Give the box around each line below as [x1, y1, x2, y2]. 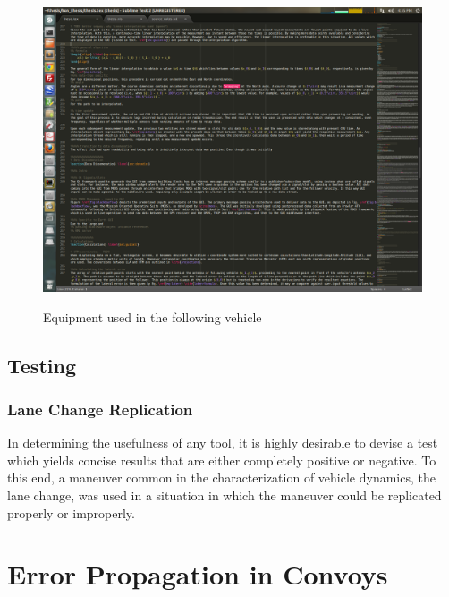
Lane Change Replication [7, 397, 193, 420]
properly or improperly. [7, 503, 135, 522]
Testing [7, 351, 76, 379]
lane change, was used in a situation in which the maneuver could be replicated [7, 485, 442, 504]
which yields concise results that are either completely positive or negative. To [7, 450, 436, 469]
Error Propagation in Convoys [7, 556, 388, 593]
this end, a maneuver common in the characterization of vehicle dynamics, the [7, 468, 436, 487]
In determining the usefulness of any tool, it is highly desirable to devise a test [7, 433, 438, 452]
